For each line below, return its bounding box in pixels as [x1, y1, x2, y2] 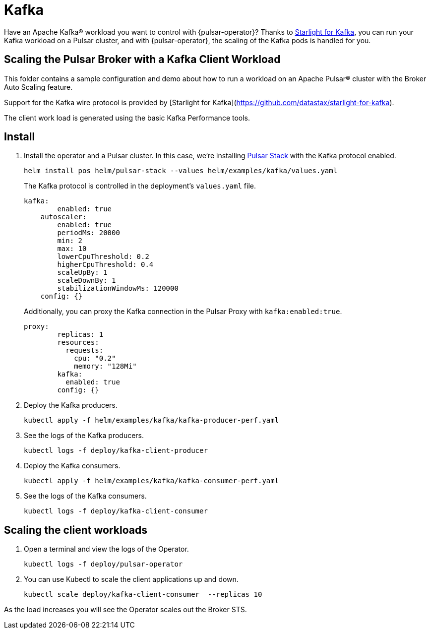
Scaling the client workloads [4, 523, 147, 536]
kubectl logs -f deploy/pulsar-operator [24, 560, 183, 569]
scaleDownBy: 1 [57, 276, 116, 285]
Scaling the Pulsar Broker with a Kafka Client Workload [4, 53, 281, 66]
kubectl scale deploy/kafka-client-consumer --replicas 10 [24, 590, 262, 599]
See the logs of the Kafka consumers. [24, 492, 147, 501]
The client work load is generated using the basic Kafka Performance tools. [4, 113, 250, 122]
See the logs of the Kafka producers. [24, 431, 144, 440]
